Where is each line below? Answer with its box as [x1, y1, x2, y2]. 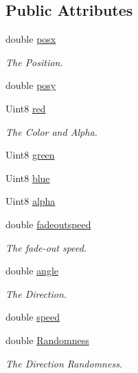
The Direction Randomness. [5, 356, 123, 370]
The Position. [5, 54, 63, 69]
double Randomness [5, 332, 89, 347]
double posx [5, 32, 56, 46]
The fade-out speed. [5, 240, 87, 254]
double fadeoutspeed [5, 216, 91, 231]
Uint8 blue [5, 170, 50, 185]
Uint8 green [5, 148, 55, 162]
